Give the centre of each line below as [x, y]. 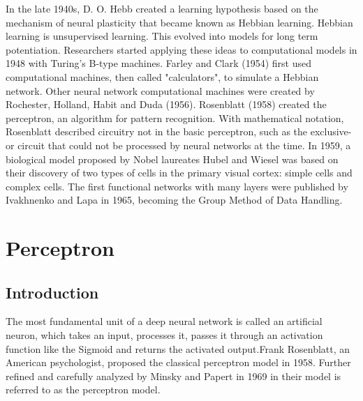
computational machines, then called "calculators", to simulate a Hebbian [162, 76]
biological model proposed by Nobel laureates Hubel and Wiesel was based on [172, 159]
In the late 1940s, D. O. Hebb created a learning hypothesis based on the [162, 8]
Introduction [52, 292]
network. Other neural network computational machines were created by [160, 90]
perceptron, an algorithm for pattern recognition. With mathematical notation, [175, 118]
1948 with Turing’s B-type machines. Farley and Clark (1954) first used [158, 63]
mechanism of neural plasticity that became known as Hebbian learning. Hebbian [179, 22]
